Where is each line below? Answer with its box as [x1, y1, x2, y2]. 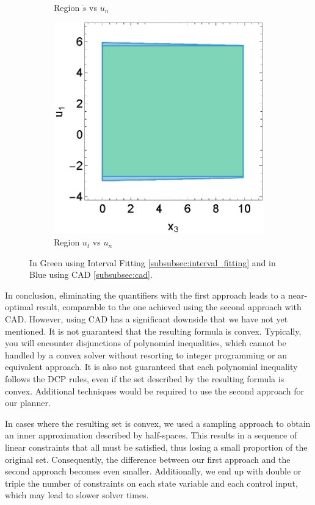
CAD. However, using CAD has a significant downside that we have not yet [5, 313, 288, 325]
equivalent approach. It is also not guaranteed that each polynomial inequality [5, 360, 298, 373]
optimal [5, 300, 34, 313]
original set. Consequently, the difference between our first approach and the [5, 452, 291, 465]
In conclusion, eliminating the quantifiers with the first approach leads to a [5, 288, 286, 301]
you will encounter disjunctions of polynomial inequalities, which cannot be [5, 336, 286, 349]
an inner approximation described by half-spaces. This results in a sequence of [5, 429, 297, 441]
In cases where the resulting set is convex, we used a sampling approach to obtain [5, 416, 311, 429]
